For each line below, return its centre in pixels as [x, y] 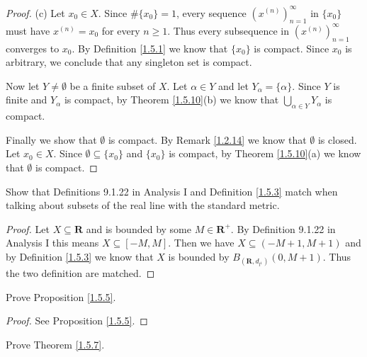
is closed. [337, 139]
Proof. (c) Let [35, 12]
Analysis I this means [52, 243]
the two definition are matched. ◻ [80, 273]
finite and [27, 100]
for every [121, 30]
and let [233, 85]
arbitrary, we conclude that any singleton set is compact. [129, 62]
